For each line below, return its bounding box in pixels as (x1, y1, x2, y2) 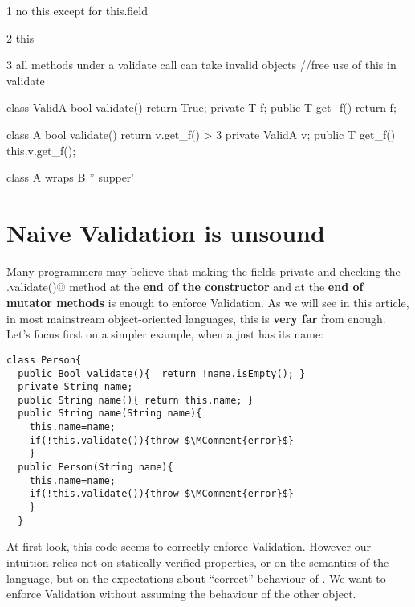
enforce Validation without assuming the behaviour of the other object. (6, 585, 356, 602)
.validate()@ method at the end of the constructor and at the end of (6, 278, 364, 295)
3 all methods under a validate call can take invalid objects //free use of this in (6, 56, 397, 73)
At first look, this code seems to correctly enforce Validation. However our (6, 538, 371, 555)
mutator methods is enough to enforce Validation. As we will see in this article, (6, 294, 409, 311)
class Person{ (6, 354, 82, 366)
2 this (6, 29, 35, 46)
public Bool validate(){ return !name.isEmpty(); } (18, 367, 306, 379)
